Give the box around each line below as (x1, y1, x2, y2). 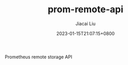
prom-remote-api (48, 4, 123, 15)
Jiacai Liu (75, 20, 96, 27)
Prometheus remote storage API (5, 54, 73, 60)
